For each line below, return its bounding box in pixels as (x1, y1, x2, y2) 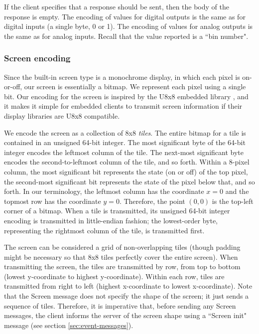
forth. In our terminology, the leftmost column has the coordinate (4, 186, 204, 196)
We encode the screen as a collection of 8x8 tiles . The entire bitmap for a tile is (4, 127, 246, 138)
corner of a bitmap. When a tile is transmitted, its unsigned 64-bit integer (4, 205, 230, 216)
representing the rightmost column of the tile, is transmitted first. (4, 225, 205, 235)
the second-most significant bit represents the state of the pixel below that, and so (4, 176, 255, 186)
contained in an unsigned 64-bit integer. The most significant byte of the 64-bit (4, 137, 246, 148)
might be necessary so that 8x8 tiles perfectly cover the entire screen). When (4, 251, 238, 262)
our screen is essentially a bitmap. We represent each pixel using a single (24, 81, 246, 92)
